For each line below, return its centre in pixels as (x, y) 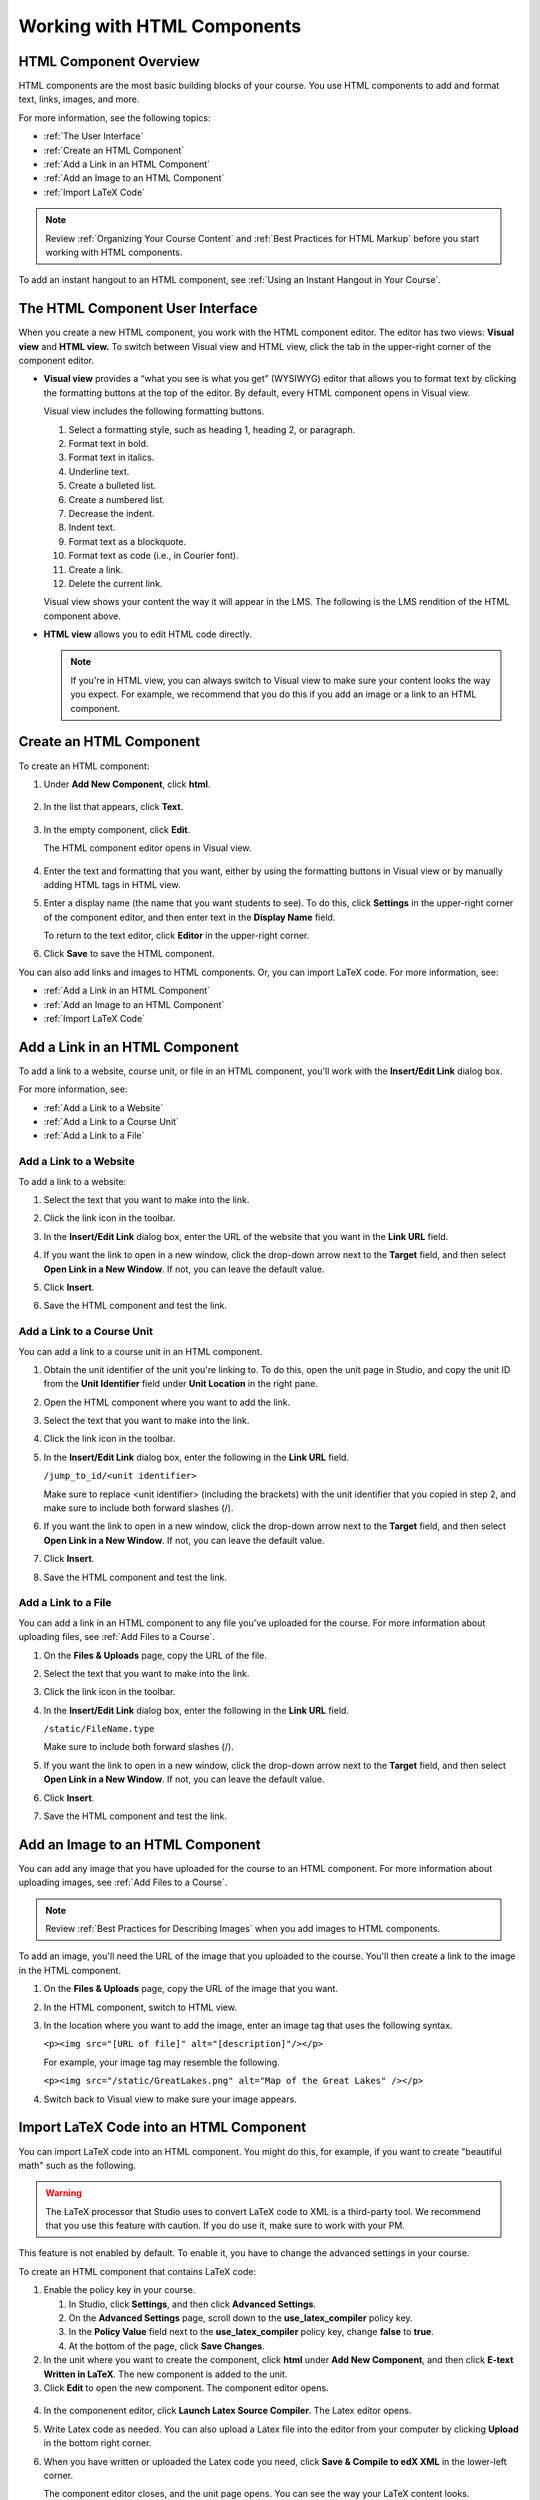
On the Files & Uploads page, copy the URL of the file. (155, 1655)
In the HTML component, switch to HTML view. (140, 2007)
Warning (63, 2193)
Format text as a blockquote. (127, 541)
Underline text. (99, 471)
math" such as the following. (77, 2165)
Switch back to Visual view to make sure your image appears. (170, 2099)
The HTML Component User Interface (138, 308)
